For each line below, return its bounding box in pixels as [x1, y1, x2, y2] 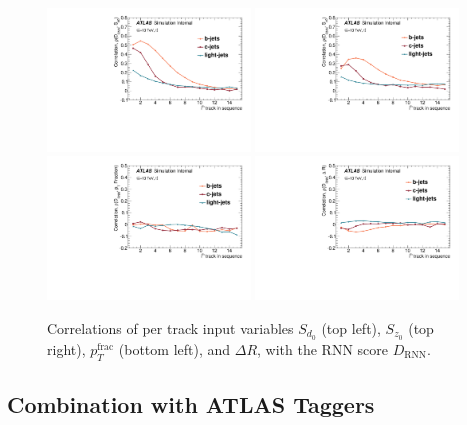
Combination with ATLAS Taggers [7, 388, 375, 419]
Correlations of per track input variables [47, 317, 294, 338]
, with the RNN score [257, 338, 388, 359]
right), [47, 338, 86, 359]
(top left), [321, 317, 381, 338]
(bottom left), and [118, 338, 231, 359]
